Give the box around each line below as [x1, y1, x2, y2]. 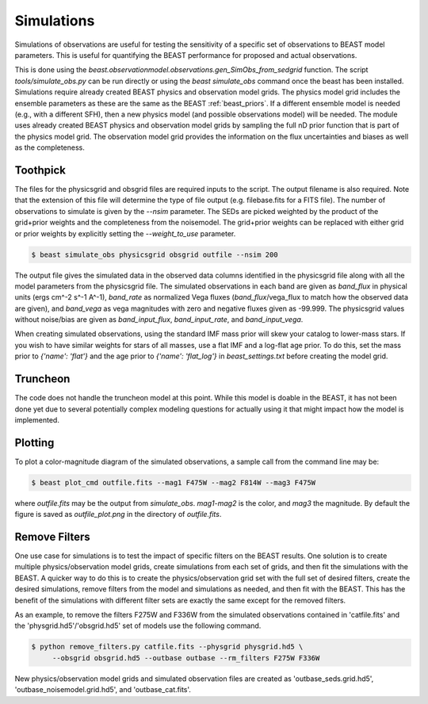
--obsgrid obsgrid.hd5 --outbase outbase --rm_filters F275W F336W [52, 653, 320, 662]
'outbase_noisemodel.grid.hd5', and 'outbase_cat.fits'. [14, 685, 192, 694]
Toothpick [14, 163, 67, 177]
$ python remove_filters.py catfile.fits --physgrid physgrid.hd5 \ [31, 642, 304, 652]
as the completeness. [14, 143, 85, 152]
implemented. [14, 415, 59, 424]
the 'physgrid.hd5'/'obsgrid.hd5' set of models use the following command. [14, 621, 262, 630]
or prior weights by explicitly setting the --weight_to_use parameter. [14, 228, 236, 238]
